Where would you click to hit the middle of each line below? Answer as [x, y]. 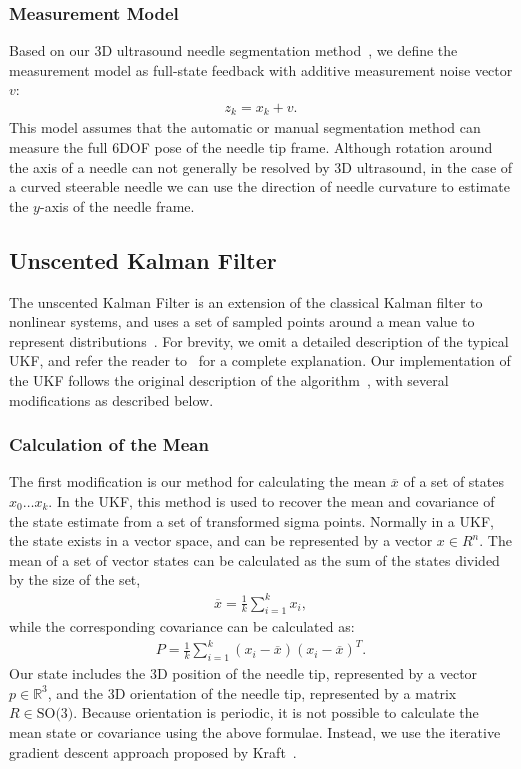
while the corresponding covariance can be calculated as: [182, 626]
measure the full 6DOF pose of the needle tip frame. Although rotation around [251, 147]
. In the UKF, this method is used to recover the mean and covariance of [271, 501]
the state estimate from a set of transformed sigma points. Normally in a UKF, [251, 520]
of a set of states [453, 481]
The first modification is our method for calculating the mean [198, 481]
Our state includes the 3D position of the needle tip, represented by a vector [243, 673]
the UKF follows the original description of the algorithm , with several [229, 380]
